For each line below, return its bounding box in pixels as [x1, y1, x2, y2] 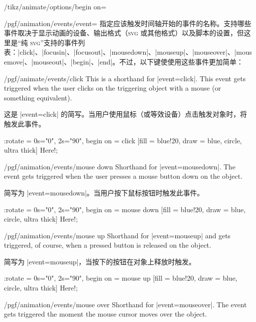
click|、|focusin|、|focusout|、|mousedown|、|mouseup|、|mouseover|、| [19, 47, 236, 57]
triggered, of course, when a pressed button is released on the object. [4, 240, 211, 250]
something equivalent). [4, 92, 72, 102]
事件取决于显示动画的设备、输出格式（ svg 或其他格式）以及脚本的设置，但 [4, 28, 244, 38]
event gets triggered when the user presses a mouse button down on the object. [4, 171, 243, 181]
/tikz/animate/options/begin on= [4, 1, 106, 11]
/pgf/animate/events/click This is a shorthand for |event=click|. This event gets [4, 73, 246, 83]
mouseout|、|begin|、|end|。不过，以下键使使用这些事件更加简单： [33, 56, 244, 66]
